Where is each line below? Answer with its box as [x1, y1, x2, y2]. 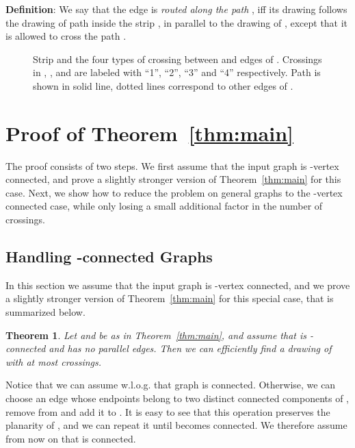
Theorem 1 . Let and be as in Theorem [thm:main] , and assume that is [5, 327, 306, 342]
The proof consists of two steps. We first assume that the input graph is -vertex [5, 158, 339, 173]
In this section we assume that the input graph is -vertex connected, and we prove [5, 277, 350, 292]
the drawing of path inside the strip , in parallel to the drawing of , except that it [5, 15, 348, 29]
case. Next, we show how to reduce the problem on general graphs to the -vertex [5, 185, 343, 199]
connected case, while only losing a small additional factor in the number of [5, 199, 323, 213]
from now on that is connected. [5, 431, 136, 445]
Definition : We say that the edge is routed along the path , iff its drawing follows [5, 2, 347, 16]
